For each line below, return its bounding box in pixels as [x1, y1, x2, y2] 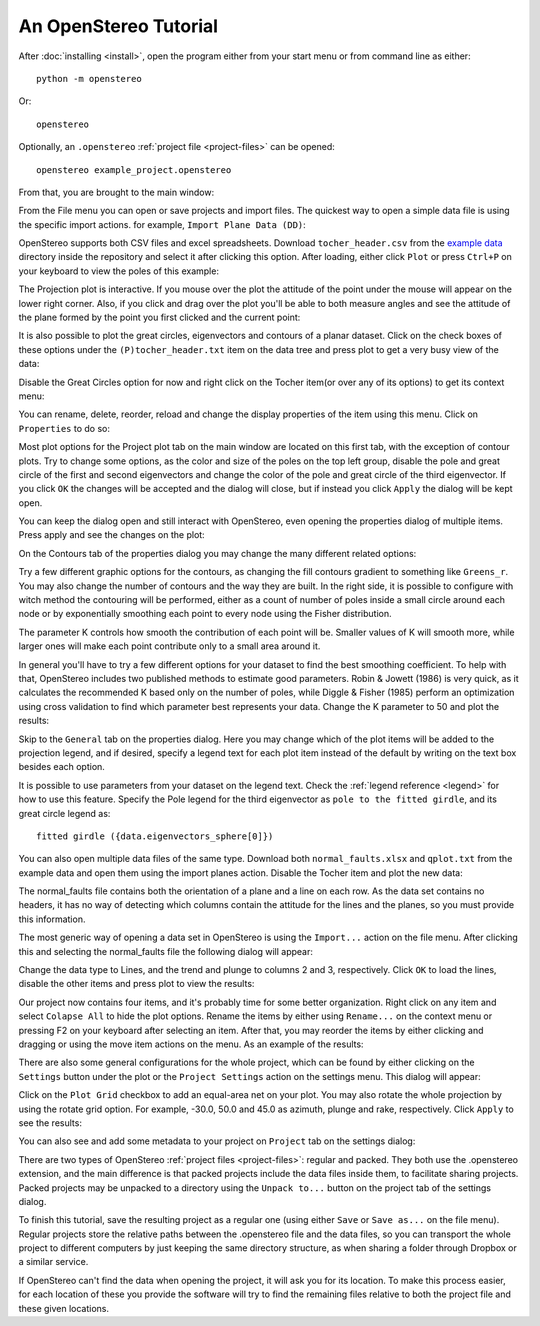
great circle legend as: [18, 807, 111, 819]
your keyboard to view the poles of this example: [18, 265, 220, 277]
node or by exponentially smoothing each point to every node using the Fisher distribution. [18, 608, 392, 620]
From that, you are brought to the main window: [18, 186, 215, 198]
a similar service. [18, 1256, 89, 1268]
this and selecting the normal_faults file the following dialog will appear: [18, 945, 314, 957]
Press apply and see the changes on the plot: [18, 529, 205, 541]
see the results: [18, 1116, 82, 1129]
